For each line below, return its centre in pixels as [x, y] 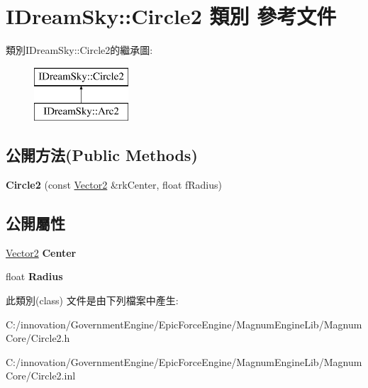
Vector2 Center [41, 252]
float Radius [34, 276]
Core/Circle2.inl [41, 376]
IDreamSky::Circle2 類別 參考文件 [171, 16]
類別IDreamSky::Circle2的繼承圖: [79, 50]
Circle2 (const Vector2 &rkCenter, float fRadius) [114, 185]
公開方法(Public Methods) [102, 155]
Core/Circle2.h [38, 338]
